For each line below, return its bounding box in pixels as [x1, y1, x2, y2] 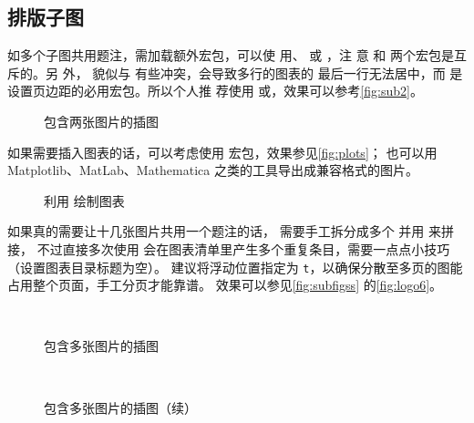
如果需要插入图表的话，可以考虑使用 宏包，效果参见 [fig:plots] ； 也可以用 [7, 142, 438, 161]
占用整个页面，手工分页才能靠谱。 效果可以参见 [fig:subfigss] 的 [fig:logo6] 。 [7, 275, 443, 294]
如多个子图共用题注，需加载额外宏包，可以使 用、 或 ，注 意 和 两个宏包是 [7, 46, 454, 65]
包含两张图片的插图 [44, 111, 159, 130]
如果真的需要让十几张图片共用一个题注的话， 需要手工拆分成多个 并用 [7, 222, 425, 241]
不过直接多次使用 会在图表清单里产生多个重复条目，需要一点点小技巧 [36, 239, 450, 258]
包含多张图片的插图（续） [44, 397, 197, 417]
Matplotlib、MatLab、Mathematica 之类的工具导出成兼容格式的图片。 [7, 160, 418, 180]
